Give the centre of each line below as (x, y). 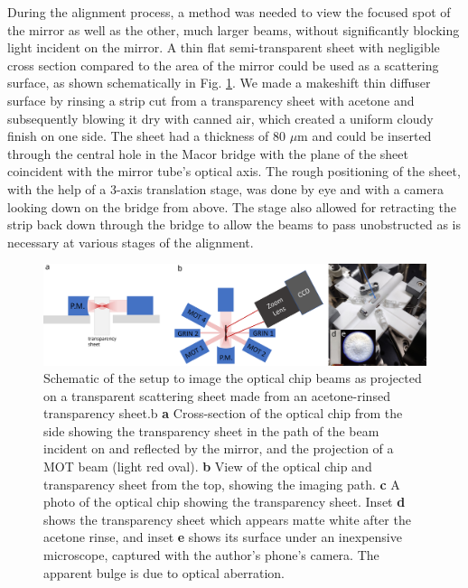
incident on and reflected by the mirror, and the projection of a (219, 448)
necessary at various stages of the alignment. (131, 242)
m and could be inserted (365, 136)
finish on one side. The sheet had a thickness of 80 (146, 136)
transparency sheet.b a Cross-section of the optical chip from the (223, 413)
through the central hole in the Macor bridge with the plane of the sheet (208, 153)
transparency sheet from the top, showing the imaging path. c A (222, 484)
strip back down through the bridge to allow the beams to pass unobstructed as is (234, 224)
